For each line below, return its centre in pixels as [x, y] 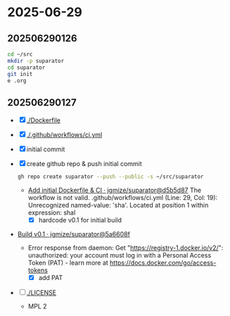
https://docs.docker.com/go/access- [163, 263]
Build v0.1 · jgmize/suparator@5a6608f [74, 234]
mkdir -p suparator [36, 61]
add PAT [51, 278]
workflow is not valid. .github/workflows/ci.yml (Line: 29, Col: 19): [123, 198]
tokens [38, 270]
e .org [17, 81]
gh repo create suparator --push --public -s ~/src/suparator [110, 177]
